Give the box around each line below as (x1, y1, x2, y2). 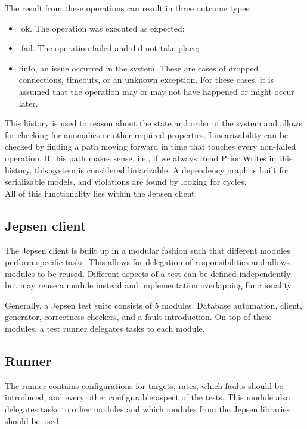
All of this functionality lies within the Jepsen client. (5, 186, 197, 199)
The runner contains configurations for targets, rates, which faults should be (5, 379, 284, 391)
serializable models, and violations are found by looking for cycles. (5, 175, 247, 188)
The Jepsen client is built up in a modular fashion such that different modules (5, 244, 290, 256)
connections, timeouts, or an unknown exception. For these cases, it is (18, 73, 274, 86)
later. (18, 97, 38, 109)
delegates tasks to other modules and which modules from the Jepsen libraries (5, 403, 290, 415)
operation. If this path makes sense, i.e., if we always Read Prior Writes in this (5, 151, 293, 164)
